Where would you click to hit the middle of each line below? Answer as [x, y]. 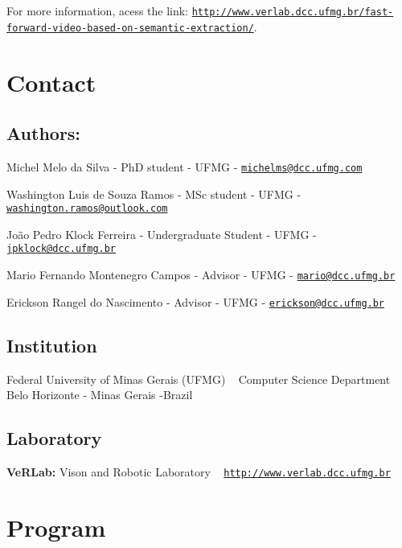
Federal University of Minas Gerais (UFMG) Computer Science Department [199, 379]
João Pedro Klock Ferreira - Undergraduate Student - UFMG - [162, 234]
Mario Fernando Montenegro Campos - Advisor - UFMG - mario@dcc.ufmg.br [201, 275]
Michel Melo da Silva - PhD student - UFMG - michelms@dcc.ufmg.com [185, 166]
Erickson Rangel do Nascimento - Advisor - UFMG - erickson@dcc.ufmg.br [196, 301]
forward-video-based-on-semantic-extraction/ [130, 28]
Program [56, 527]
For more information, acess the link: [98, 10]
